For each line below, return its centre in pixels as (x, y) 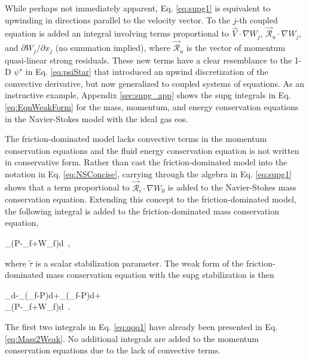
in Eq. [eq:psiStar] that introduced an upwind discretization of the (147, 72)
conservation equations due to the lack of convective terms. (113, 350)
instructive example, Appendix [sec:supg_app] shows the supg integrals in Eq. (148, 95)
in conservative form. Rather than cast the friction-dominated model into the (146, 162)
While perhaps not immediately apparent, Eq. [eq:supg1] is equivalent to (138, 8)
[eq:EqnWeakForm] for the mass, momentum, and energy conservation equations (152, 106)
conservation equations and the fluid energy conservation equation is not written (152, 150)
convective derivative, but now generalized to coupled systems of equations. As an (154, 83)
